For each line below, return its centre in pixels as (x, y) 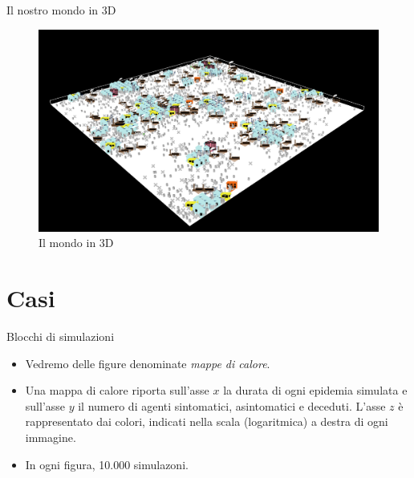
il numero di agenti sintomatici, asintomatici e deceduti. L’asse (232, 405)
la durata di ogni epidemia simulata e (315, 390)
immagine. (51, 437)
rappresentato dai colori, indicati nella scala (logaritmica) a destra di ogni (207, 421)
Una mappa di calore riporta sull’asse (117, 390)
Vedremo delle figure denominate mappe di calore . (148, 363)
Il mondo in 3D (76, 243)
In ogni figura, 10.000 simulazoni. (107, 464)
